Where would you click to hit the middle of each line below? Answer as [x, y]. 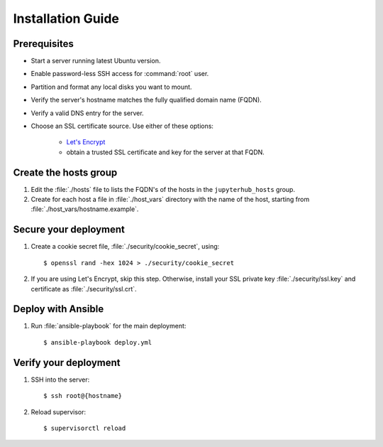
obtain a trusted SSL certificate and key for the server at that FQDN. [166, 152]
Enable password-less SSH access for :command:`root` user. [120, 74]
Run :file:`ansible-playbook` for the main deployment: [109, 326]
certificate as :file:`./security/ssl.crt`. [84, 289]
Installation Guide [66, 18]
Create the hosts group [65, 172]
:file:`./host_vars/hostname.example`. [85, 209]
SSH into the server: [60, 379]
